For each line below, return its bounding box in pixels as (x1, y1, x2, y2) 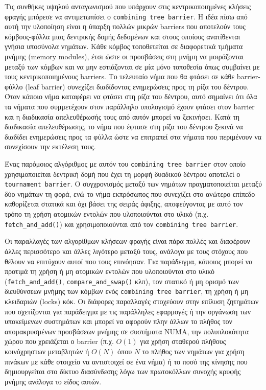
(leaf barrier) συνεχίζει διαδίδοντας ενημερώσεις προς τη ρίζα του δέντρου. (25, 81, 249, 91)
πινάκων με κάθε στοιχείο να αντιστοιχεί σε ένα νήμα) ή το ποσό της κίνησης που (5, 356, 248, 366)
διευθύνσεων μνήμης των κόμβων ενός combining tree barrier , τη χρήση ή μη (5, 286, 249, 296)
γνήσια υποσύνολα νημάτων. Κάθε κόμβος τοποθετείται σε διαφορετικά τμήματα (5, 41, 243, 52)
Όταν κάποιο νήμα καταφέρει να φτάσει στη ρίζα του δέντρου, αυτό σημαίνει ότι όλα (5, 91, 257, 102)
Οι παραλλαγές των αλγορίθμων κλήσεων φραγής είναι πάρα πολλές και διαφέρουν (5, 236, 250, 246)
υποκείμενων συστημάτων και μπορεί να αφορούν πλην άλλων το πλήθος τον (5, 316, 232, 327)
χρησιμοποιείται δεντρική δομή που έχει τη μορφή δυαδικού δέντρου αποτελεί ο (5, 168, 240, 179)
